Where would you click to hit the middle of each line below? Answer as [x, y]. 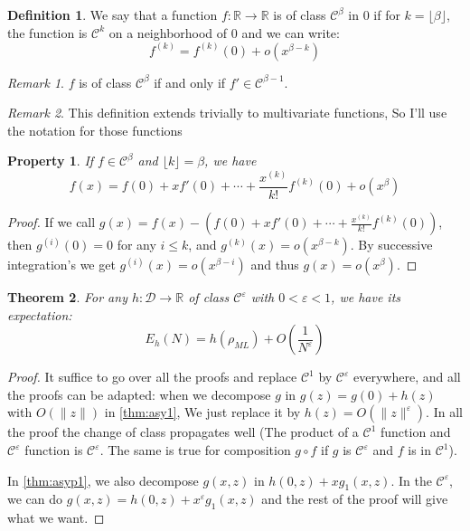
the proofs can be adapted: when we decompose [139, 394]
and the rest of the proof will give [355, 499]
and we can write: [291, 32]
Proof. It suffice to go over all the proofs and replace [152, 377]
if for [387, 14]
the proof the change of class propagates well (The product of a [183, 432]
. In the [411, 480]
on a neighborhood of [168, 32]
